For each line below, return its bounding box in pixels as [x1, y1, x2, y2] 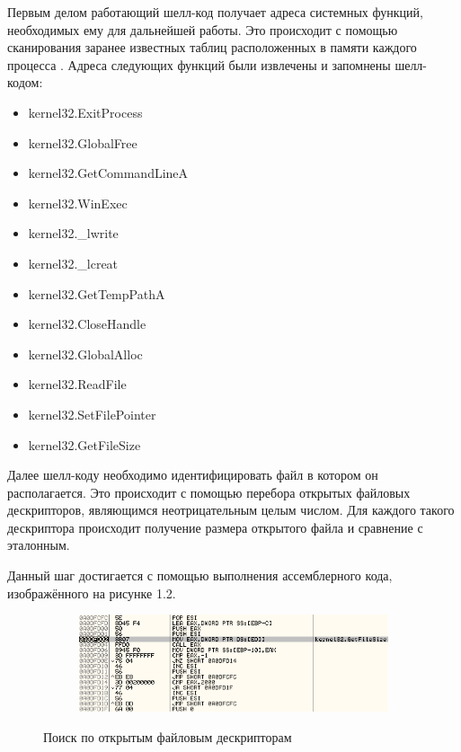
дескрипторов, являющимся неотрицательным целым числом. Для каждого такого [7, 500, 455, 519]
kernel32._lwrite [28, 224, 119, 243]
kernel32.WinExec [28, 193, 128, 212]
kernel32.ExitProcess [28, 102, 143, 121]
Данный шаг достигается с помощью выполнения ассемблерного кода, [7, 566, 393, 585]
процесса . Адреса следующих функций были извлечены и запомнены [7, 55, 391, 74]
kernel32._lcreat [28, 253, 119, 272]
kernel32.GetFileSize [28, 435, 141, 454]
